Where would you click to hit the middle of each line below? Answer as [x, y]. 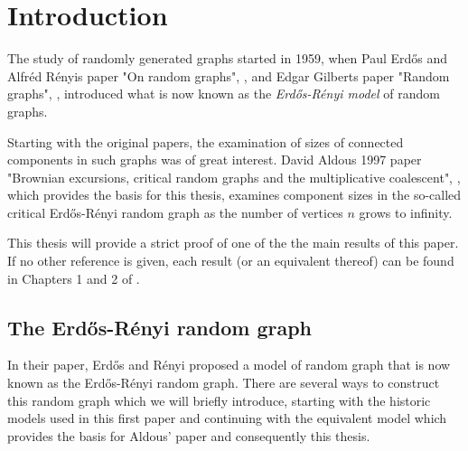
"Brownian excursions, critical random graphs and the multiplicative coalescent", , [234, 177]
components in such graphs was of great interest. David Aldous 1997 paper [215, 160]
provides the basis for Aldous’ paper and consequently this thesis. [189, 435]
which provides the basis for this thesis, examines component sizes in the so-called [234, 195]
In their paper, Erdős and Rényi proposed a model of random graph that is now [229, 365]
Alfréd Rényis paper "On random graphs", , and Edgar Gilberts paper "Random [229, 75]
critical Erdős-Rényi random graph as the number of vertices [175, 212]
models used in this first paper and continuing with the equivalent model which [227, 418]
